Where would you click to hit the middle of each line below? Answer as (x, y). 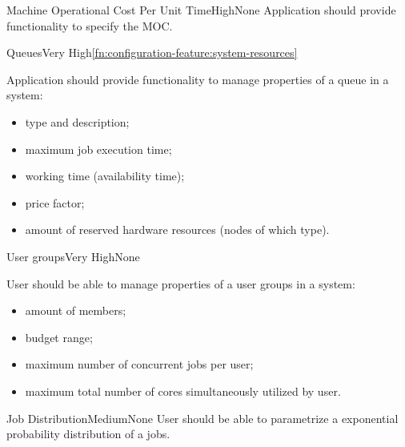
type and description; (77, 121)
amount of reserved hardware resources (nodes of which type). (177, 230)
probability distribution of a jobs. (88, 434)
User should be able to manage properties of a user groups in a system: (181, 283)
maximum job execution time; (98, 149)
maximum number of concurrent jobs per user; (139, 364)
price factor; (55, 202)
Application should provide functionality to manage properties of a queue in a (198, 79)
